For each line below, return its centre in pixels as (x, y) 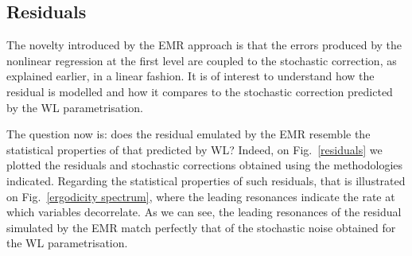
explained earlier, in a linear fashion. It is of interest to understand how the (190, 76)
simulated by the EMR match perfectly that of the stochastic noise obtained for (201, 227)
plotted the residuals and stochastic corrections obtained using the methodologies (205, 165)
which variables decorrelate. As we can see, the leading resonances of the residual (204, 212)
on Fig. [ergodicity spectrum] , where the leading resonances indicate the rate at (201, 196)
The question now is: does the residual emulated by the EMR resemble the (189, 134)
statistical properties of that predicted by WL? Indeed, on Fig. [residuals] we (194, 149)
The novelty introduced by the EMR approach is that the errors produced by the (204, 45)
